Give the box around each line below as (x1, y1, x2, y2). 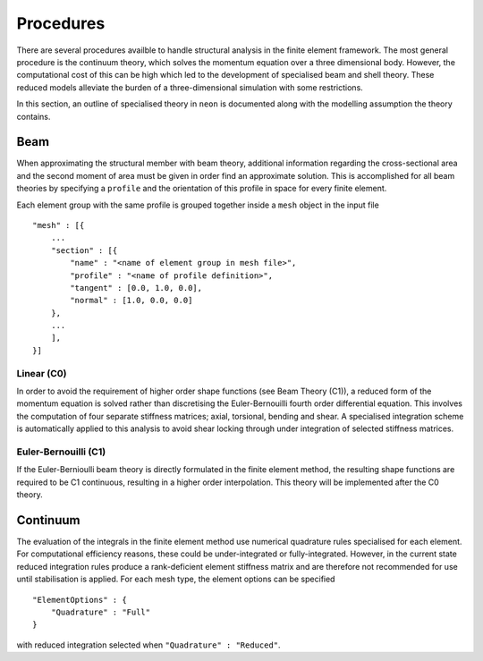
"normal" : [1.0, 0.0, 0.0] (70, 295, 193, 306)
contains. (16, 111, 51, 122)
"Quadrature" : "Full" (50, 606, 151, 617)
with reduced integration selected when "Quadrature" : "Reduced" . (16, 640, 281, 650)
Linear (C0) (16, 367, 67, 379)
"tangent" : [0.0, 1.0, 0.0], (70, 283, 203, 292)
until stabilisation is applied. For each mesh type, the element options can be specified (16, 573, 335, 585)
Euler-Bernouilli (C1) (16, 445, 106, 458)
